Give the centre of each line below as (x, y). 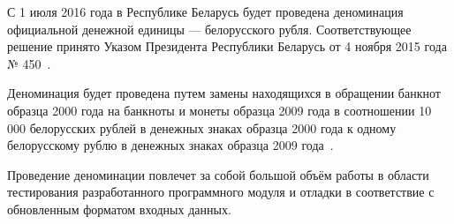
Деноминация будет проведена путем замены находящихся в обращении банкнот (224, 93)
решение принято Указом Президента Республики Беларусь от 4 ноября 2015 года (227, 46)
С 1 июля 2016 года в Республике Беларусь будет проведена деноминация (205, 11)
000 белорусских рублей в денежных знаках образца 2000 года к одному (202, 127)
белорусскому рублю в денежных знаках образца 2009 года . (170, 145)
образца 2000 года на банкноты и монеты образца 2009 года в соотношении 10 (219, 110)
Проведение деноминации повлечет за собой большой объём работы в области (218, 174)
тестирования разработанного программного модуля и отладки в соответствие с (221, 192)
